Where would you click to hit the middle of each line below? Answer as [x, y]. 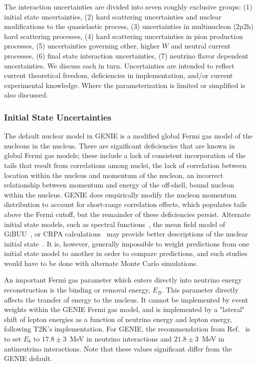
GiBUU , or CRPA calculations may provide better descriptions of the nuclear [126, 234]
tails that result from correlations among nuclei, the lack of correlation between [125, 165]
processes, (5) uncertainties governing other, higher [82, 46]
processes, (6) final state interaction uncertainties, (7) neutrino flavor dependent [126, 55]
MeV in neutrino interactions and [121, 339]
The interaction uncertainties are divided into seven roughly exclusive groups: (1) [128, 6]
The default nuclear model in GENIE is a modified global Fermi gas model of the [128, 136]
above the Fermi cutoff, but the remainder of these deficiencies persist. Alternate [127, 214]
